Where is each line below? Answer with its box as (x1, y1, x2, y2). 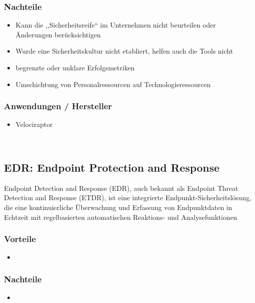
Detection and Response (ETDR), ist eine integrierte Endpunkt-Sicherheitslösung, (4, 192, 252, 203)
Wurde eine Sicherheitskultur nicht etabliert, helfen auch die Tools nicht (15, 46, 233, 56)
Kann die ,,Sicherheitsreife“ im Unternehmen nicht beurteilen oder (15, 20, 216, 30)
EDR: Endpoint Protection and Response (4, 159, 220, 175)
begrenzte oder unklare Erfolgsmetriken (15, 62, 135, 72)
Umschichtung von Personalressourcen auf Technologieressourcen (15, 79, 211, 89)
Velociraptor (15, 119, 53, 129)
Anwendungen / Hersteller (4, 100, 112, 112)
